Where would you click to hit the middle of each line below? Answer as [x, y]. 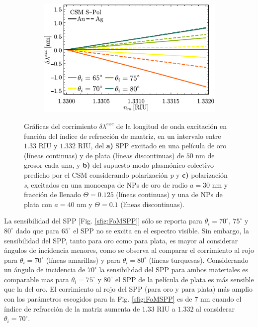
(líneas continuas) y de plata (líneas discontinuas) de [104, 155]
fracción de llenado [52, 194]
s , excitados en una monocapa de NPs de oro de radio [106, 184]
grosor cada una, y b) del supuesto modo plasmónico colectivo [119, 165]
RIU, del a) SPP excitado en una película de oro [152, 146]
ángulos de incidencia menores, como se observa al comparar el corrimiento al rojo [129, 250]
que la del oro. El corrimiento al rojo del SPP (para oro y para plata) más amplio [128, 289]
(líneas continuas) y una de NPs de [169, 194]
